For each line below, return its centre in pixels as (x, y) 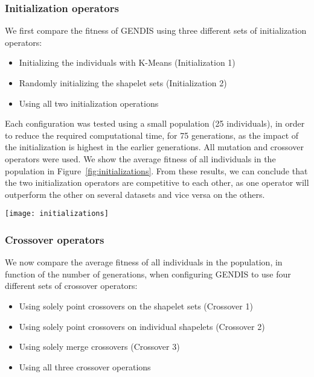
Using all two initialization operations (89, 103)
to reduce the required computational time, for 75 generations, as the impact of (152, 135)
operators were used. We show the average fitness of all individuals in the (140, 158)
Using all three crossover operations (85, 366)
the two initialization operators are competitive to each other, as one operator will (157, 182)
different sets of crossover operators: (71, 286)
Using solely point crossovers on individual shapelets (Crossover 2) (142, 326)
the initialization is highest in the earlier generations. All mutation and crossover (154, 147)
